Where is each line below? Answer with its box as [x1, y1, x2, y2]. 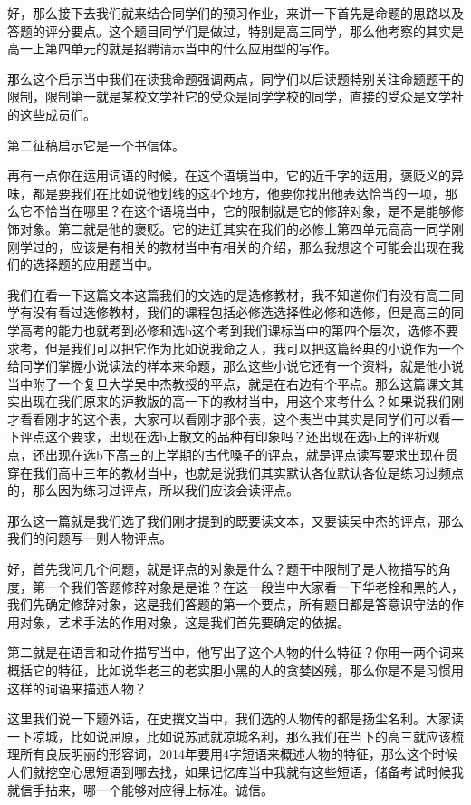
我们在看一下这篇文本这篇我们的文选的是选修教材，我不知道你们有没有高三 [7, 285, 451, 304]
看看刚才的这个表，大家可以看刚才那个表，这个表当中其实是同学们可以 [19, 409, 438, 428]
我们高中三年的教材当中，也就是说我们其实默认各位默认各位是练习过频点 [32, 462, 464, 481]
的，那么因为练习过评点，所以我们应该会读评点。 [7, 480, 299, 499]
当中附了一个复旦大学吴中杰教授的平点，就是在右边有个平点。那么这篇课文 [7, 373, 451, 393]
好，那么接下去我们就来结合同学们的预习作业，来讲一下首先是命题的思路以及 [7, 4, 464, 22]
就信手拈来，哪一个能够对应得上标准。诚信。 [7, 780, 274, 799]
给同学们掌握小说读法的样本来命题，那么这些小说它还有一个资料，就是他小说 [7, 356, 464, 375]
